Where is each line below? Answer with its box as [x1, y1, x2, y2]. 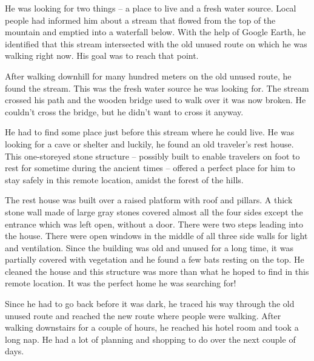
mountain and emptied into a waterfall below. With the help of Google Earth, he [5, 25, 306, 38]
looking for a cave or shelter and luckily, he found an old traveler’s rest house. [5, 137, 294, 150]
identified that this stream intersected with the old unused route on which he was [5, 37, 307, 50]
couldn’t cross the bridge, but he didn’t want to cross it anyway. [5, 105, 244, 118]
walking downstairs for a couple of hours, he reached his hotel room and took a [5, 321, 299, 334]
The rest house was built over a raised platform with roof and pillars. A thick [5, 194, 293, 206]
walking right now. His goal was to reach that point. [5, 49, 199, 62]
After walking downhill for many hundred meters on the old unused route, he [5, 69, 292, 82]
